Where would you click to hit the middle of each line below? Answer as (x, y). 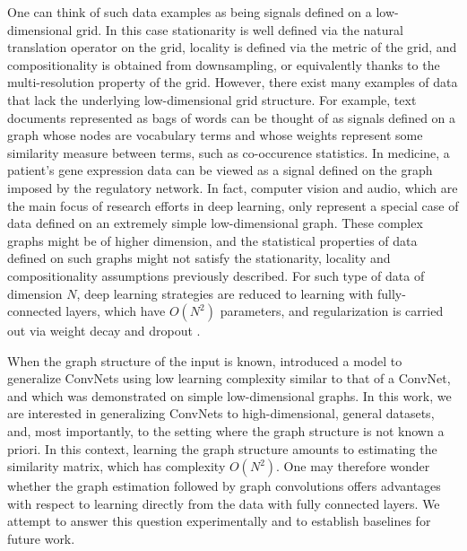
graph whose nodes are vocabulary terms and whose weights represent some (215, 135)
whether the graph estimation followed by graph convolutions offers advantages (224, 486)
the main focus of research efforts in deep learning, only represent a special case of (233, 205)
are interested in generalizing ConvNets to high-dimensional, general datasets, (221, 413)
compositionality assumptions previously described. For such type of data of (216, 275)
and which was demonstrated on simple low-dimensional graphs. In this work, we (229, 395)
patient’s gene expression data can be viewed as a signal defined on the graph (220, 170)
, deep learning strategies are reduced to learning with (225, 293)
